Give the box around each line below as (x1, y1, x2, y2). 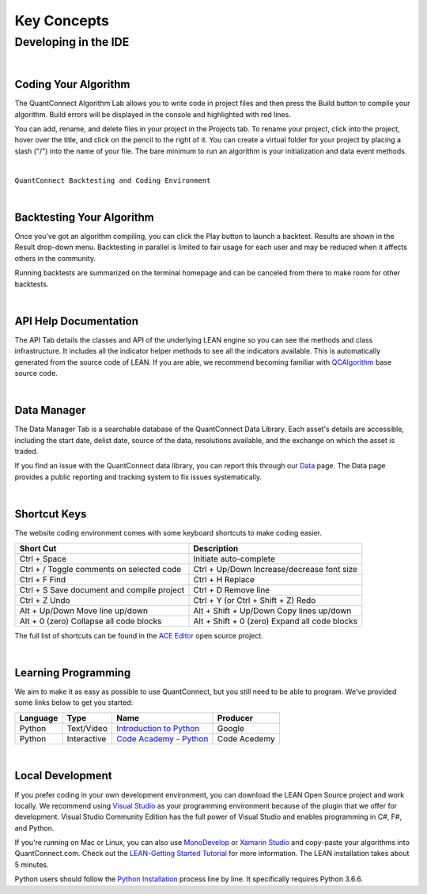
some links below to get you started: (14, 698, 134, 707)
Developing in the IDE (14, 35, 130, 49)
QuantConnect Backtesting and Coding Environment (14, 176, 211, 185)
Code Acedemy (217, 733, 276, 744)
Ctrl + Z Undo (19, 594, 70, 605)
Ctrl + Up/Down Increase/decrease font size (193, 563, 358, 574)
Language (19, 712, 59, 723)
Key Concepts (14, 12, 110, 29)
